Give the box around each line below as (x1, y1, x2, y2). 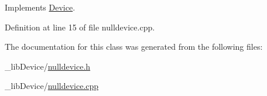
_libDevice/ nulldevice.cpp (5, 80, 99, 92)
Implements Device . (5, 1, 76, 13)
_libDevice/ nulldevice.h (5, 60, 91, 72)
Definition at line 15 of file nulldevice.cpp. (5, 20, 155, 33)
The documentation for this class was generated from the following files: (5, 40, 263, 53)
